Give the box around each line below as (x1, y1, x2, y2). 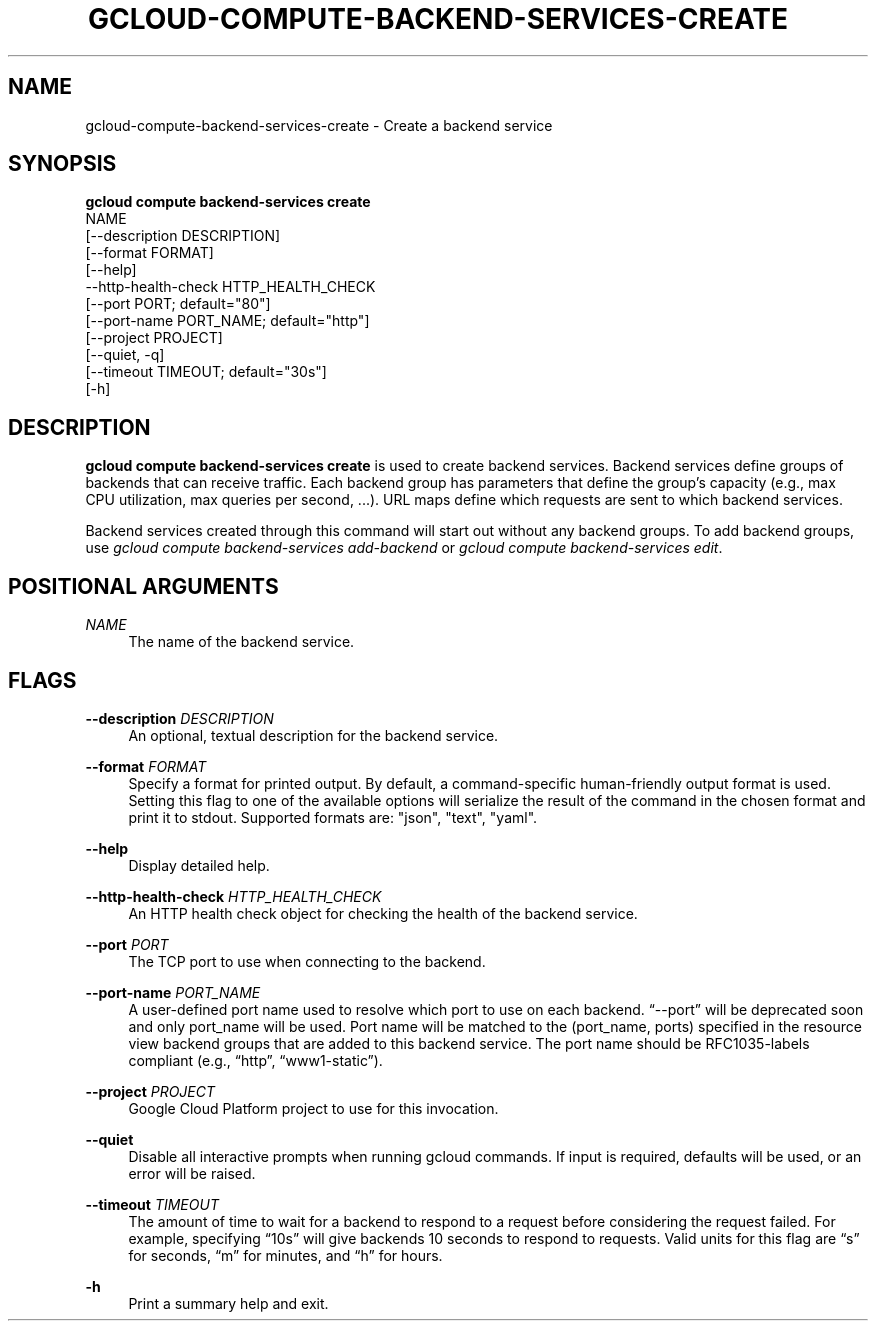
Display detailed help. (128, 856, 270, 874)
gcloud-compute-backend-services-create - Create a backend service (85, 116, 553, 134)
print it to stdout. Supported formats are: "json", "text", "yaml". (128, 808, 538, 826)
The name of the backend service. (128, 633, 355, 651)
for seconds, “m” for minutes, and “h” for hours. (128, 1246, 443, 1264)
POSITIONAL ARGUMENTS (8, 573, 279, 599)
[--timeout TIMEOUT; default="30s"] (85, 363, 327, 381)
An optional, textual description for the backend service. (128, 726, 499, 744)
